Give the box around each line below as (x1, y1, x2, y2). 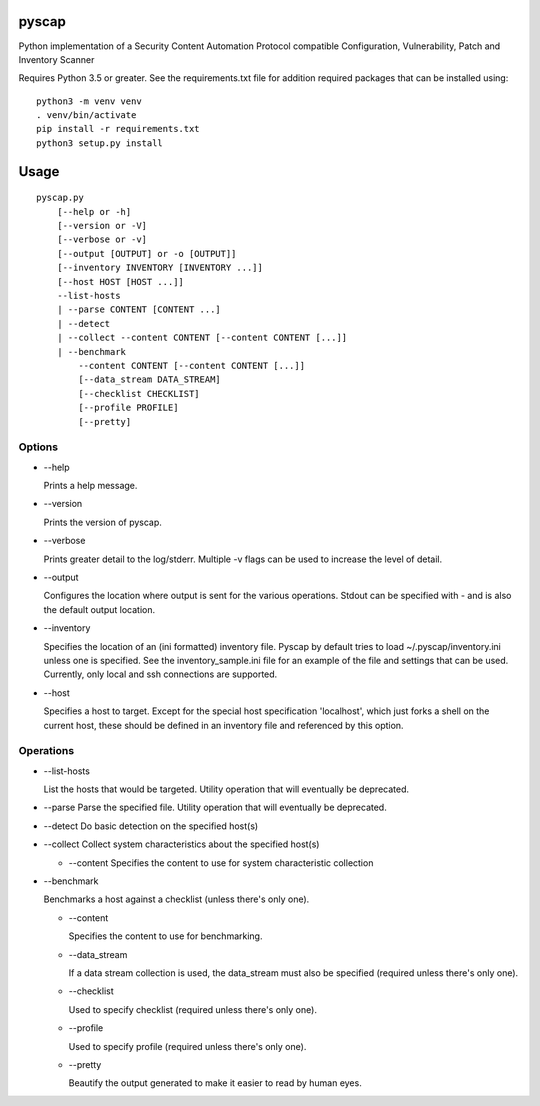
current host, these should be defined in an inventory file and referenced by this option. (43, 719, 404, 731)
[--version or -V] (56, 220, 148, 232)
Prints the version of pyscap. (43, 516, 162, 528)
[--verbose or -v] (56, 234, 148, 245)
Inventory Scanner (18, 53, 95, 65)
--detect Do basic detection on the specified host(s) (43, 820, 259, 832)
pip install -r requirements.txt (36, 123, 200, 135)
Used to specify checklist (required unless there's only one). (68, 1003, 317, 1015)
